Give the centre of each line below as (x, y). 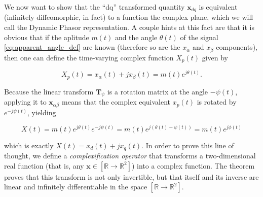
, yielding (42, 112)
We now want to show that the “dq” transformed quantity (95, 7)
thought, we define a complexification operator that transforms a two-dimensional (130, 156)
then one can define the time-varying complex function (89, 57)
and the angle (136, 37)
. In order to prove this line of (188, 145)
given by (215, 57)
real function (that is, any (44, 165)
